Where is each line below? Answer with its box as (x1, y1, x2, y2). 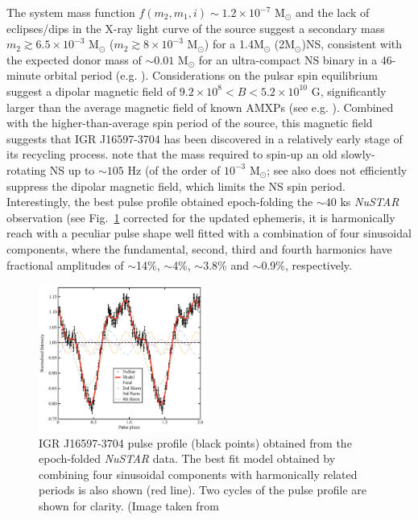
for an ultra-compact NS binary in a (198, 51, 378, 68)
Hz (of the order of (127, 161, 221, 178)
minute (6, 67, 41, 84)
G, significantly (311, 82, 387, 99)
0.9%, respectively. (261, 256, 352, 273)
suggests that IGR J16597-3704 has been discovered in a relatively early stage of (6, 130, 403, 147)
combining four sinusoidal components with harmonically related (39, 465, 358, 482)
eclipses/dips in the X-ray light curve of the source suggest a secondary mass (6, 19, 385, 36)
